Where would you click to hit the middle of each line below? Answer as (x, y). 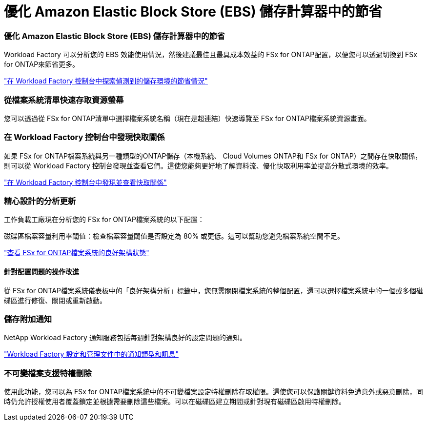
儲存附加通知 (28, 319)
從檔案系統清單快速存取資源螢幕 (64, 100)
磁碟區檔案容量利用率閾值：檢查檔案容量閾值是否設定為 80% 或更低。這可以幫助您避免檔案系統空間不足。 (174, 236)
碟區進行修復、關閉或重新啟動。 (55, 300)
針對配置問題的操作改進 (41, 271)
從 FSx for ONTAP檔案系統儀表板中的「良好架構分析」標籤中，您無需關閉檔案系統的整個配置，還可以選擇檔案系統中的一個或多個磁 (213, 290)
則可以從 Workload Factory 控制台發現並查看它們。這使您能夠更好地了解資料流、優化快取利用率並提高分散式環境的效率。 (198, 165)
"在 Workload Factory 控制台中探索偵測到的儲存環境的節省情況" (106, 81)
